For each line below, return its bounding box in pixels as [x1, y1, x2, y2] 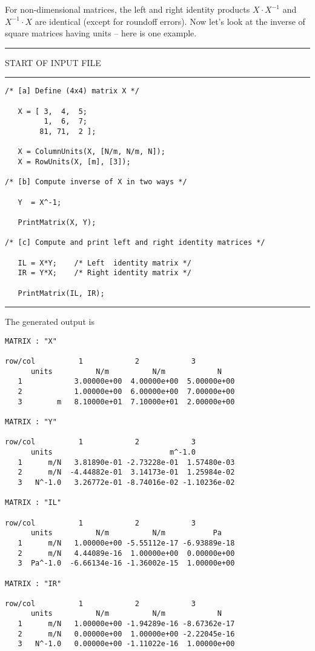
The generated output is [5, 315, 94, 328]
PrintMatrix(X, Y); [18, 218, 96, 227]
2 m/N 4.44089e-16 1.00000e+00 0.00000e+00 [18, 549, 235, 558]
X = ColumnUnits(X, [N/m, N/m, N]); [18, 147, 165, 156]
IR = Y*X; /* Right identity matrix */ [18, 269, 191, 278]
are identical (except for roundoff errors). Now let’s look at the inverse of [35, 15, 305, 27]
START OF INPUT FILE [5, 56, 101, 68]
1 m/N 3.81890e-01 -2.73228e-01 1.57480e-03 [18, 458, 235, 467]
